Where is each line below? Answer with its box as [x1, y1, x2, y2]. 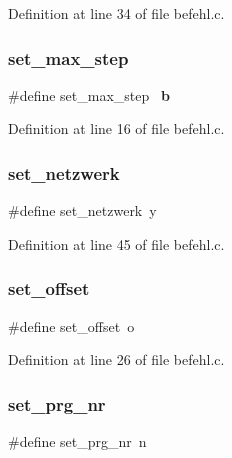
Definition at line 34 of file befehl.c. [8, 3, 225, 23]
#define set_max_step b [8, 84, 170, 105]
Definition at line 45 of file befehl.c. [8, 233, 225, 254]
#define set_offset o [8, 315, 135, 336]
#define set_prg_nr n [8, 431, 147, 452]
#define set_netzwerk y [8, 200, 157, 221]
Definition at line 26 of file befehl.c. [8, 349, 225, 370]
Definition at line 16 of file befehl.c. [8, 118, 225, 139]
